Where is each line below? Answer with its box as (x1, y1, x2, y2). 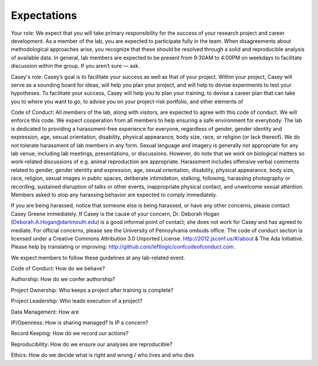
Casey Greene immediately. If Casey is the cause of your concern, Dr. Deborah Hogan (11, 210, 220, 217)
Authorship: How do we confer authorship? (11, 276, 115, 283)
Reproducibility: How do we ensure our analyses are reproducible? (11, 341, 173, 348)
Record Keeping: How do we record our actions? (11, 330, 129, 337)
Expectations (11, 9, 77, 22)
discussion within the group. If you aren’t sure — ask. (11, 62, 140, 70)
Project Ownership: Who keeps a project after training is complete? (11, 286, 174, 294)
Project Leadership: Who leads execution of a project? (11, 298, 143, 305)
